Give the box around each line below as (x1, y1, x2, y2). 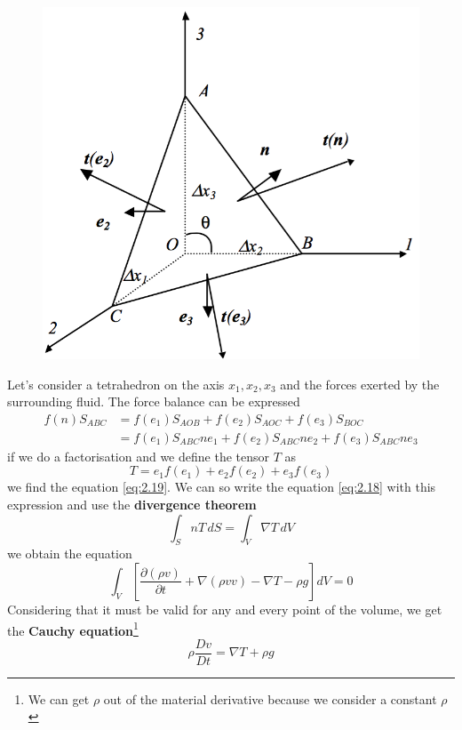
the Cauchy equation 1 (7, 618, 139, 639)
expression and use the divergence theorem (7, 494, 257, 513)
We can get (28, 689, 90, 708)
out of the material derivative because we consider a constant (103, 689, 437, 708)
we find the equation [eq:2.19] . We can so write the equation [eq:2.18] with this (7, 477, 436, 496)
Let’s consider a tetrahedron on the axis (7, 374, 225, 393)
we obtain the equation (7, 544, 132, 563)
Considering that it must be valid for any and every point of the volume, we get (7, 599, 442, 618)
